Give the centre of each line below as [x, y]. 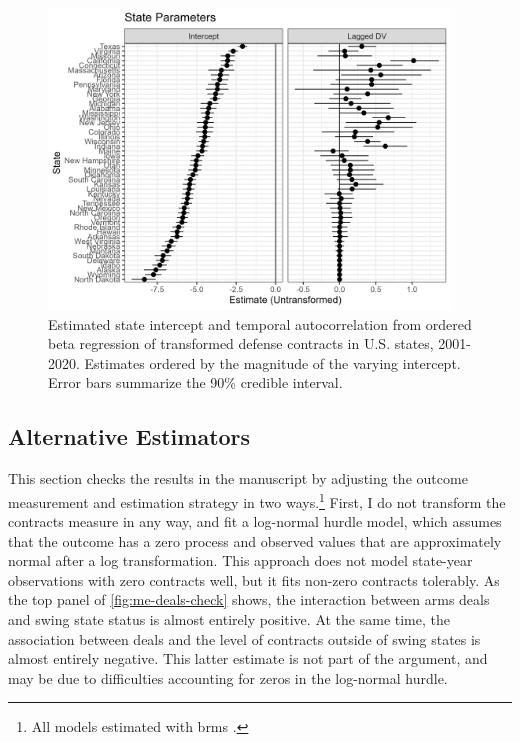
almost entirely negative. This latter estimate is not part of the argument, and [248, 658]
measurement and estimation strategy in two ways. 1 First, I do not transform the [257, 500]
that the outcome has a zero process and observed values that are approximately [255, 540]
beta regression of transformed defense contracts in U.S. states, [241, 343]
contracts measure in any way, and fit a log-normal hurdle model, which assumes [255, 521]
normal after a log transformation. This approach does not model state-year [240, 560]
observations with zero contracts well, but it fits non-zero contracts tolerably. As [254, 579]
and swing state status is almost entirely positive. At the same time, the [229, 619]
